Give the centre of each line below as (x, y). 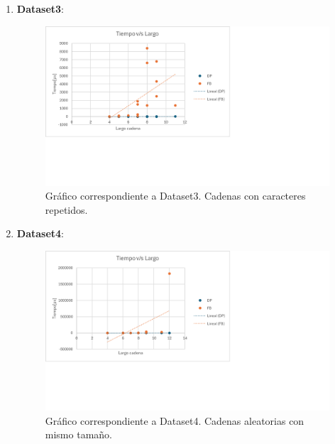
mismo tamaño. (78, 434)
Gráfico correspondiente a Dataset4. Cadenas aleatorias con (175, 420)
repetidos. (66, 209)
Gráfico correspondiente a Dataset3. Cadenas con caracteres (175, 196)
